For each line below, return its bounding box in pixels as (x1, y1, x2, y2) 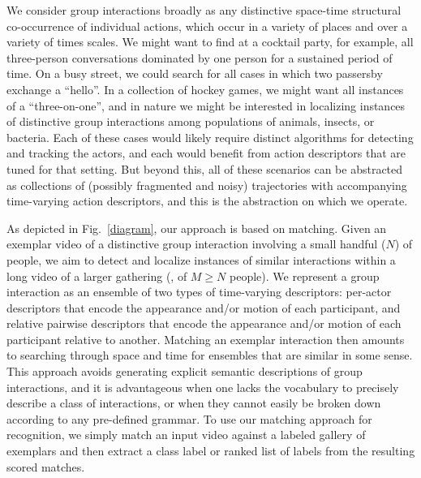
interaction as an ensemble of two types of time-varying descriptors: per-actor (6, 283, 392, 300)
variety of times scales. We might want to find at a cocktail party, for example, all (6, 33, 414, 50)
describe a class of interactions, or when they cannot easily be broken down (6, 394, 381, 411)
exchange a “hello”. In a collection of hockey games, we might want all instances (6, 80, 404, 97)
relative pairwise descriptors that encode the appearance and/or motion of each (6, 315, 402, 332)
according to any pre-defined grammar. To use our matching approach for (6, 410, 372, 427)
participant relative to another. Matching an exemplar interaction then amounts (6, 330, 405, 347)
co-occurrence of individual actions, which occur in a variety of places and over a (6, 17, 408, 34)
